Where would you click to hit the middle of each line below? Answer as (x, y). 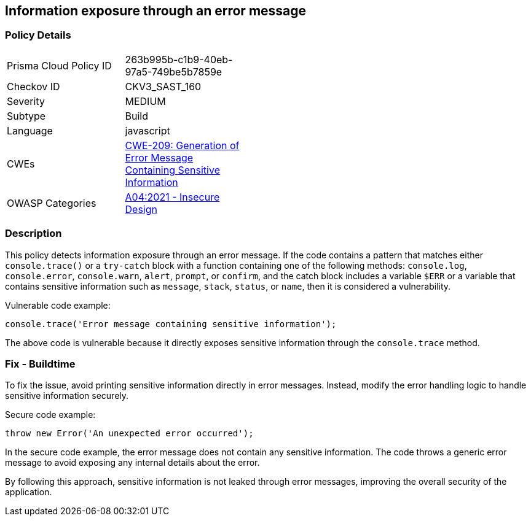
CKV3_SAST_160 (163, 86)
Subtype (26, 116)
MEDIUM (145, 101)
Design (141, 209)
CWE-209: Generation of (182, 145)
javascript (147, 130)
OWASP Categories (52, 203)
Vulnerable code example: (58, 305)
